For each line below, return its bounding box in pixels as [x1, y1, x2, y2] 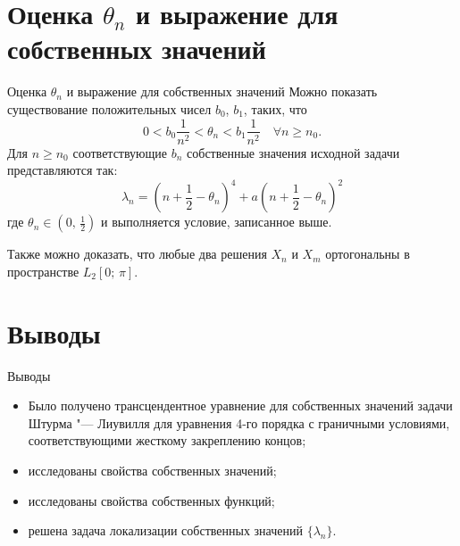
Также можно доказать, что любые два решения [7, 244, 267, 263]
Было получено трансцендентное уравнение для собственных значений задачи [28, 396, 453, 415]
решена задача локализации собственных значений [28, 521, 303, 540]
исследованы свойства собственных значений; [28, 460, 277, 479]
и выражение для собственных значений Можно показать [66, 82, 378, 101]
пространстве [7, 261, 79, 280]
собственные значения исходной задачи [187, 143, 400, 161]
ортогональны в [325, 244, 410, 263]
